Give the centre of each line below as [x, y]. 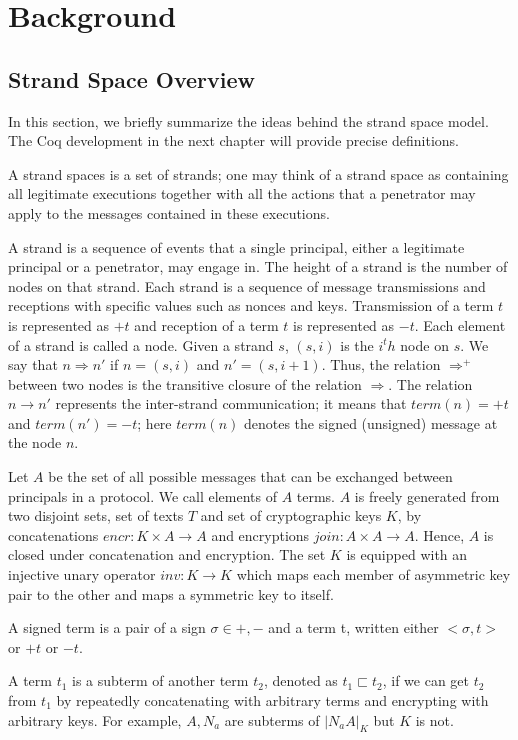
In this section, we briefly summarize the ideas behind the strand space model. [248, 120]
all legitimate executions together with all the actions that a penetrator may [242, 193]
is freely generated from [427, 495]
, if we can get [425, 680]
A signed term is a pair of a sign [107, 627]
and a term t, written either [353, 627]
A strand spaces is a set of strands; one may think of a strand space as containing [258, 173]
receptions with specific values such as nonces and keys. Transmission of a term [251, 305]
